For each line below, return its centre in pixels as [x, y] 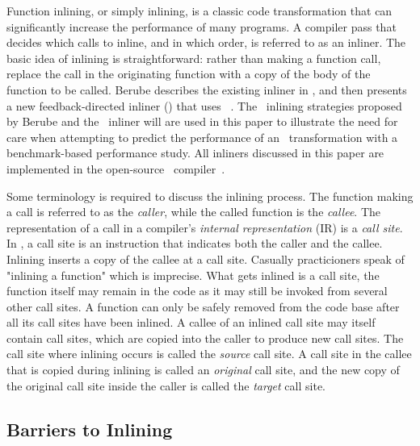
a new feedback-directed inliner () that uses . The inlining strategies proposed [204, 105]
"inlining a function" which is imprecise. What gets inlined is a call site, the [193, 275]
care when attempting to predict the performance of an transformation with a [202, 137]
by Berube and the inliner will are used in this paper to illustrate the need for [202, 121]
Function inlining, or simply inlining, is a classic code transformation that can [199, 10]
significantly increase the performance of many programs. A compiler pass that [202, 26]
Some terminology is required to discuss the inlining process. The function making [210, 196]
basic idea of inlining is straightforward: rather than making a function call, [194, 58]
